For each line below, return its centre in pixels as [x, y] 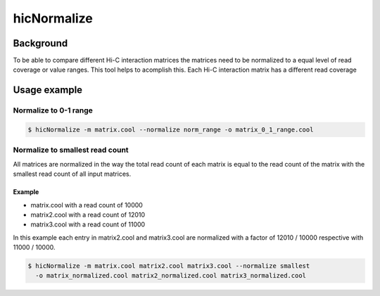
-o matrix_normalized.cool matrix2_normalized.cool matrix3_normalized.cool [171, 276]
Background [40, 43]
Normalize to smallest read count [71, 150]
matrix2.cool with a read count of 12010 [88, 214]
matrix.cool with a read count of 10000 [87, 205]
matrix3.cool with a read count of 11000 [88, 224]
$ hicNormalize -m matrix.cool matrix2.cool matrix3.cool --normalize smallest [169, 266]
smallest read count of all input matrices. [72, 174]
